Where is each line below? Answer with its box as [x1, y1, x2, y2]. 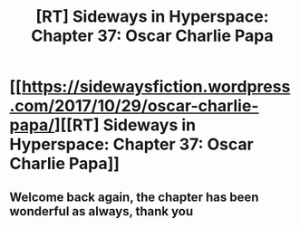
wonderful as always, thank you [9, 204, 193, 219]
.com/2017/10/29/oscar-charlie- [9, 96, 259, 117]
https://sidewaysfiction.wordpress [21, 77, 291, 97]
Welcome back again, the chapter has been [9, 189, 259, 204]
